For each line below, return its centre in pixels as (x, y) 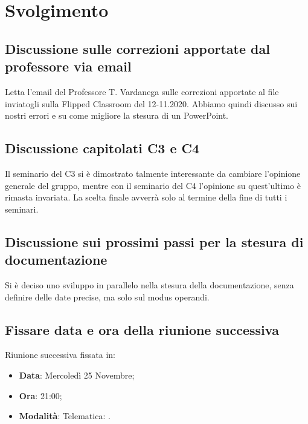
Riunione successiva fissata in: (60, 355)
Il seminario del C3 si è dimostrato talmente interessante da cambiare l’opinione (153, 173)
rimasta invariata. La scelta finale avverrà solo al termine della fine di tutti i (146, 197)
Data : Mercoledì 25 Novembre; (77, 375)
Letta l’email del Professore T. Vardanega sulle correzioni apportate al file (142, 91)
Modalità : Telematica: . (65, 416)
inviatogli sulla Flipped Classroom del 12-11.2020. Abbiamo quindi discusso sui (151, 103)
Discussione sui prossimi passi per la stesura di (154, 241)
